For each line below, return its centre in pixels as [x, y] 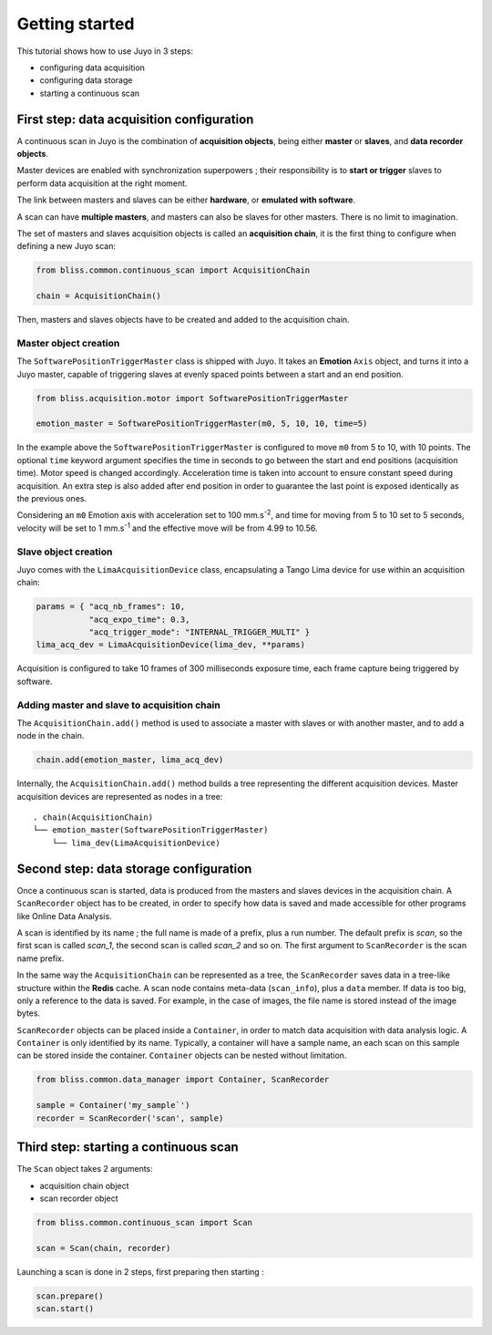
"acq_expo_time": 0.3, [139, 619]
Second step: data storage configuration [134, 869]
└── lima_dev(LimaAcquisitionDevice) [136, 843]
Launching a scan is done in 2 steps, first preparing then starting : [140, 1271]
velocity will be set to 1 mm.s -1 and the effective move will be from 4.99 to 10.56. [167, 527]
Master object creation [68, 343]
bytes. [29, 1013]
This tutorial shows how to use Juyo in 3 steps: [105, 51]
